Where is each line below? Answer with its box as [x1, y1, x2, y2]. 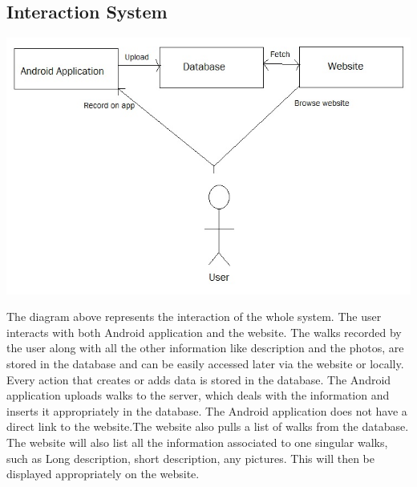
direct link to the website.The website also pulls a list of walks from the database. [6, 418, 409, 435]
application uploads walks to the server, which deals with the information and [6, 387, 390, 404]
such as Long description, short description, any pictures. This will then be [6, 449, 375, 466]
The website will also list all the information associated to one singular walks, [6, 433, 388, 450]
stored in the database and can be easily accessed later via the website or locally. [6, 355, 404, 371]
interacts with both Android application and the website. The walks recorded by [6, 323, 402, 340]
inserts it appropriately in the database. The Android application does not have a [6, 402, 407, 419]
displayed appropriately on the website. [6, 465, 200, 482]
